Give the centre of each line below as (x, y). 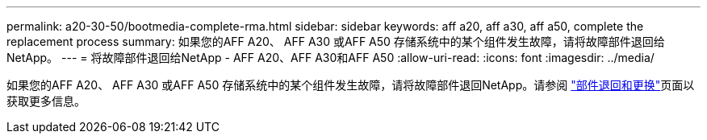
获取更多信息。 (46, 101)
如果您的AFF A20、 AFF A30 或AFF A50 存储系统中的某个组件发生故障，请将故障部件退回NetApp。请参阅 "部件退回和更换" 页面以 (351, 85)
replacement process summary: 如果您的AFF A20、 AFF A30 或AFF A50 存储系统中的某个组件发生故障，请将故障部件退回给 (336, 41)
